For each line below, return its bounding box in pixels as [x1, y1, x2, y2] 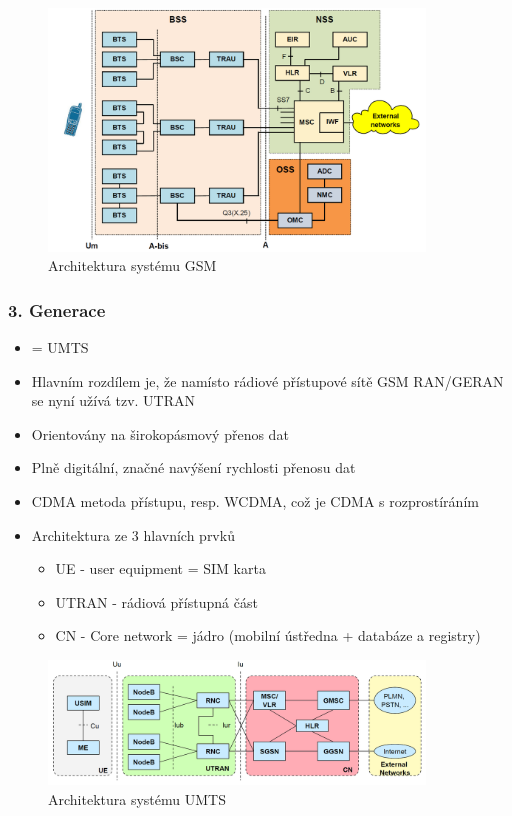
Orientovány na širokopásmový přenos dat [31, 423, 289, 444]
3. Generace [8, 297, 106, 322]
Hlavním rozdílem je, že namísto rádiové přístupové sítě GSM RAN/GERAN [31, 370, 504, 391]
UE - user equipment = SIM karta [55, 558, 266, 579]
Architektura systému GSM [48, 255, 217, 276]
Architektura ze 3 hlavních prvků [31, 524, 235, 545]
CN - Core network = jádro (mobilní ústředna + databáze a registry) [55, 625, 481, 646]
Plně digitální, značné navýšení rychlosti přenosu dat [31, 457, 356, 478]
